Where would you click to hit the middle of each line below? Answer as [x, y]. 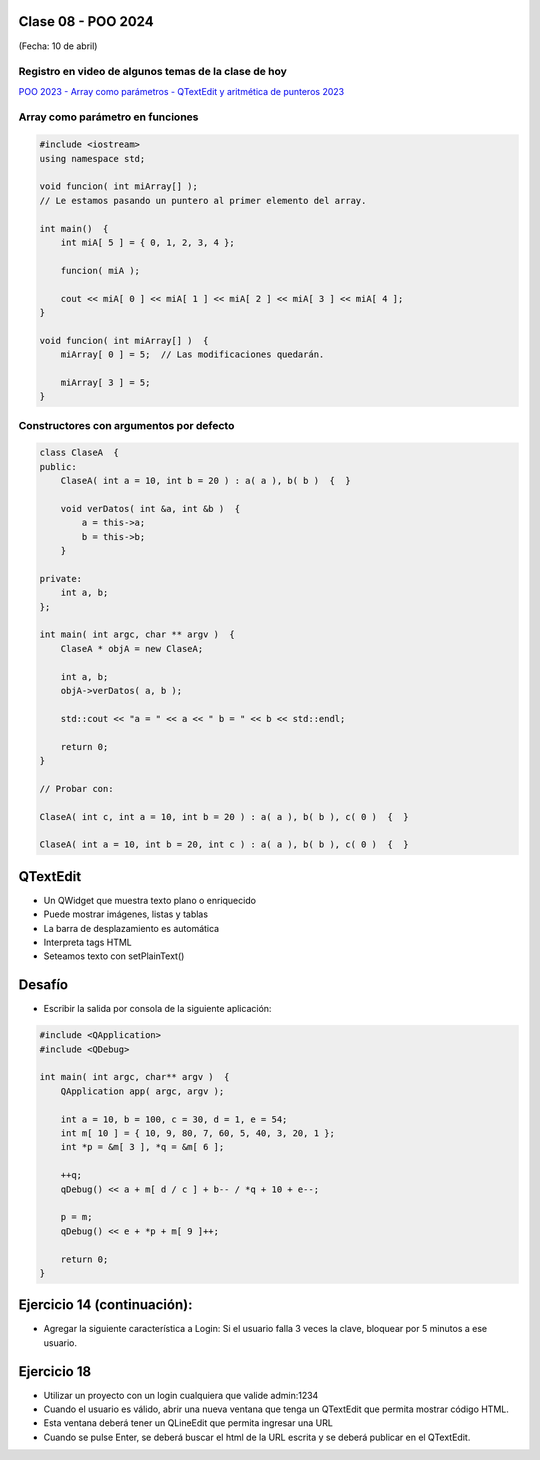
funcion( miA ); [100, 270]
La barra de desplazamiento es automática [131, 928]
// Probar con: [76, 788]
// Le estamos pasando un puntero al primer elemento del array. [203, 200]
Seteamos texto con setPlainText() [114, 956]
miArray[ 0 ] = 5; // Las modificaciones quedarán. [192, 354]
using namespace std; [92, 158]
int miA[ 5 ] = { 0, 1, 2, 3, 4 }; [147, 242]
